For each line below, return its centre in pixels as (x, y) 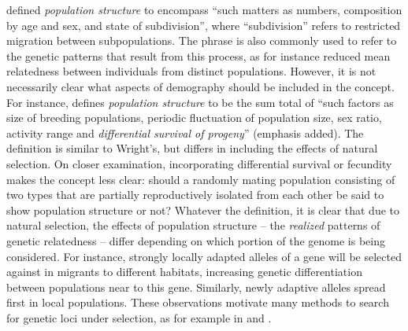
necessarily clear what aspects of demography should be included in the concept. (200, 86)
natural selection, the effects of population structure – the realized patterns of (193, 225)
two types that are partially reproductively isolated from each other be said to (195, 195)
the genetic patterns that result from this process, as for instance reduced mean (198, 55)
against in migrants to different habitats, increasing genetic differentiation (184, 272)
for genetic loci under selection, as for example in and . (139, 317)
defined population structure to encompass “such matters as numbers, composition (204, 9)
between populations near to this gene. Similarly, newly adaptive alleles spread (196, 287)
